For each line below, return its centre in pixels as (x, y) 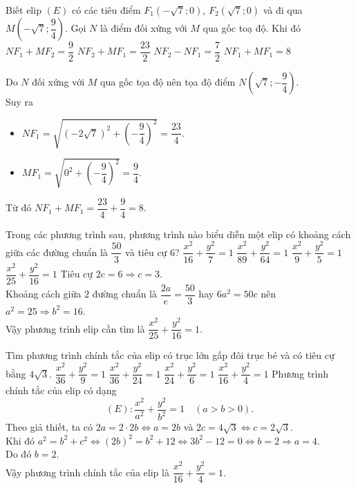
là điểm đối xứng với (144, 28)
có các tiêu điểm (106, 10)
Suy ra (20, 102)
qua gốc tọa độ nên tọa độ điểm (168, 82)
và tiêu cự (146, 252)
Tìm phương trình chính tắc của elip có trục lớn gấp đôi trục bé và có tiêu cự (170, 355)
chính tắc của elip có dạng (61, 390)
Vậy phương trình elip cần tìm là (75, 328)
